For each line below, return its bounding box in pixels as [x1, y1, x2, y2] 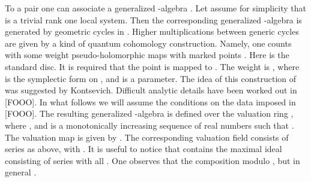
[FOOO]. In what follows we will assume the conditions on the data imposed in [5, 95, 296, 108]
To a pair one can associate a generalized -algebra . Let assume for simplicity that [5, 2, 306, 14]
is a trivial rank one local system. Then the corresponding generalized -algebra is [5, 13, 302, 26]
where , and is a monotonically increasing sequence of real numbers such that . [5, 119, 294, 131]
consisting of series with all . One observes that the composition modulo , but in [5, 154, 300, 166]
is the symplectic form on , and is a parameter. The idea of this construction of [5, 72, 297, 84]
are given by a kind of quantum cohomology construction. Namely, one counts [5, 37, 292, 49]
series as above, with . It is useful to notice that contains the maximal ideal [5, 142, 282, 155]
